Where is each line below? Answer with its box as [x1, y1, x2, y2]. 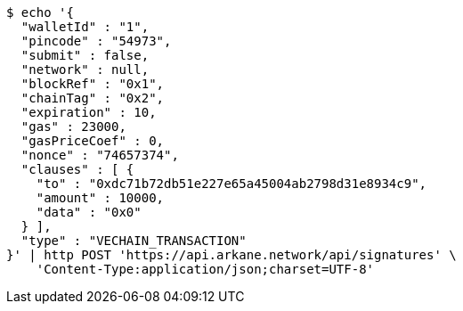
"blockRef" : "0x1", [20, 77, 165, 91]
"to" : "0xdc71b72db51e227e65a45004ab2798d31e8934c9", [36, 176, 427, 191]
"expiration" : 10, [20, 105, 157, 119]
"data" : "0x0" [36, 205, 142, 219]
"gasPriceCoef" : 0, [20, 134, 165, 148]
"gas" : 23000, [20, 119, 126, 134]
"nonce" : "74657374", [20, 148, 179, 162]
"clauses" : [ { [20, 162, 134, 176]
